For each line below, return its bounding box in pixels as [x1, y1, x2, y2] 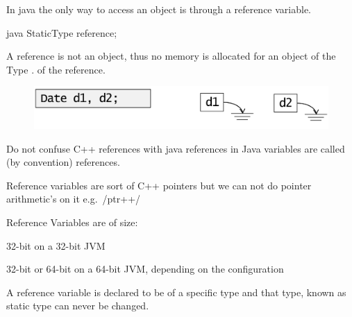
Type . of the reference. [6, 62, 106, 76]
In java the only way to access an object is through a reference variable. [6, 2, 312, 16]
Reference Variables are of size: [6, 215, 138, 230]
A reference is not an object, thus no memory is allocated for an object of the [6, 49, 336, 63]
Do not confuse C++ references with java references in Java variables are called [6, 141, 345, 155]
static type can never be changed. [6, 298, 149, 313]
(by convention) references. [6, 155, 120, 169]
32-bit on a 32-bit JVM [6, 238, 106, 252]
